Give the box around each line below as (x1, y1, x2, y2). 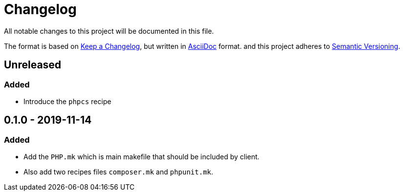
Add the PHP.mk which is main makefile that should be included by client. (23, 152, 260, 161)
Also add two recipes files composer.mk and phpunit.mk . (23, 168, 213, 176)
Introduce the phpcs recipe (23, 97, 112, 106)
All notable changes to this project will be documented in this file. (4, 26, 214, 35)
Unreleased (4, 59, 62, 71)
